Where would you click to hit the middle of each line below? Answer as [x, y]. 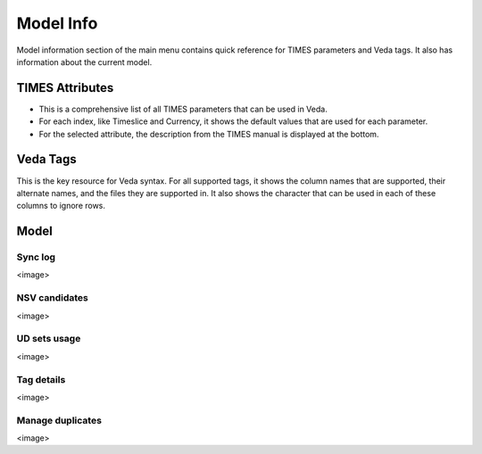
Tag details [41, 379]
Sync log [36, 257]
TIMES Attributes [65, 88]
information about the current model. [84, 62]
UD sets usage [49, 339]
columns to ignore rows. [61, 206]
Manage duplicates [59, 420]
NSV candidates [53, 298]
